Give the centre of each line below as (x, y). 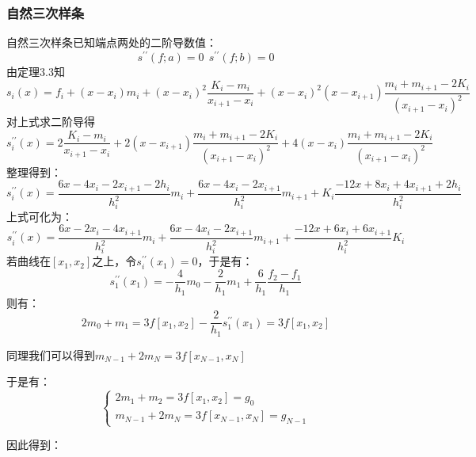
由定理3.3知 (36, 71)
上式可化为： (40, 216)
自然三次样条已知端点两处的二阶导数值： (112, 42)
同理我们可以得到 (51, 354)
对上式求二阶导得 (51, 122)
